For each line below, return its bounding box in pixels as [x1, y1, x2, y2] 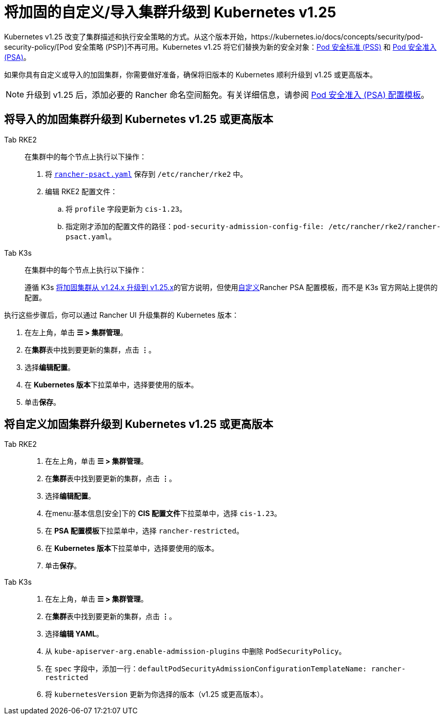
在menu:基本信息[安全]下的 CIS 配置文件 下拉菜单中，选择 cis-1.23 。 [45, 509, 282, 518]
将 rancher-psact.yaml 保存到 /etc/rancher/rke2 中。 [45, 169, 247, 178]
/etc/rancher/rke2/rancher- [328, 222, 441, 231]
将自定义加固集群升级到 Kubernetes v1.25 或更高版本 [4, 418, 273, 431]
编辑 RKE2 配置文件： [45, 187, 118, 196]
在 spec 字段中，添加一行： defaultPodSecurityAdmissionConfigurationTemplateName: [45, 664, 367, 673]
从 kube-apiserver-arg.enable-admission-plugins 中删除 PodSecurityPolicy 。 [45, 647, 346, 656]
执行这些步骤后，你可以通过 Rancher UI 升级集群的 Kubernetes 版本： [4, 310, 239, 319]
